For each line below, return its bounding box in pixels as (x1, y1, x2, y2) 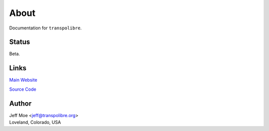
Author (9, 99, 32, 108)
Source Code (9, 86, 37, 92)
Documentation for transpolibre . (9, 25, 82, 31)
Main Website (9, 77, 37, 83)
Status (9, 38, 30, 46)
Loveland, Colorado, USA (9, 120, 61, 126)
